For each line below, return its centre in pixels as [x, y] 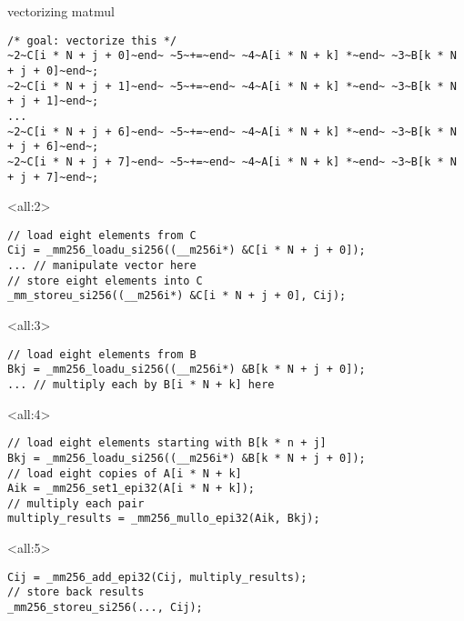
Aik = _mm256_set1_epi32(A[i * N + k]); [131, 489]
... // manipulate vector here [102, 266]
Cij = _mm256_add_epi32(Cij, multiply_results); [157, 577]
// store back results [76, 592]
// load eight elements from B [102, 354]
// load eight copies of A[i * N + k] [125, 473]
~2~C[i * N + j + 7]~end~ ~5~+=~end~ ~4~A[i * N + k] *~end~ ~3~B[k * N [232, 161]
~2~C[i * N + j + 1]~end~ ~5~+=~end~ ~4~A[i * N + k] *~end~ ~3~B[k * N [232, 86]
